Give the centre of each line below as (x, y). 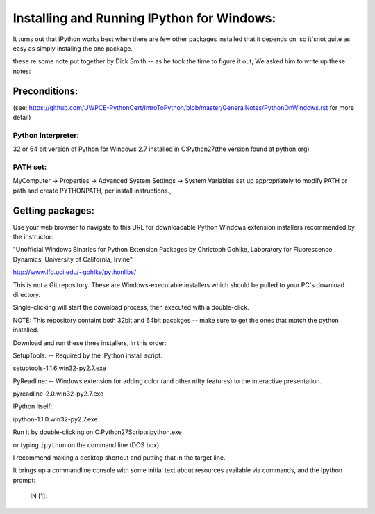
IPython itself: (33, 406)
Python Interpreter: (46, 135)
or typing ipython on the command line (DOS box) (86, 444)
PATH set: (30, 167)
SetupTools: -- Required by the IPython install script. (87, 355)
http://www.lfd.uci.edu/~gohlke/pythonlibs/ (75, 272)
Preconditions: (45, 91)
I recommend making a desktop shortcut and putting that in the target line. (119, 458)
